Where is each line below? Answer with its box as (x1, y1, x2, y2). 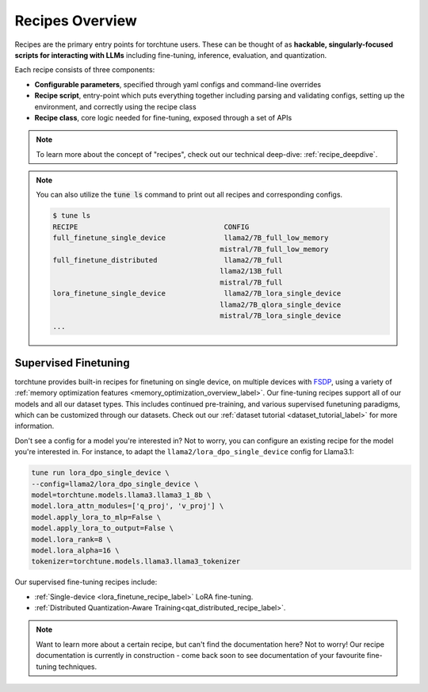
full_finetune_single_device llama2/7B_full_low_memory (52, 234, 329, 243)
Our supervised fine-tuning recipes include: (14, 577, 158, 587)
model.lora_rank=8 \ (31, 535, 111, 544)
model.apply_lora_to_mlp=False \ (31, 512, 162, 522)
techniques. (58, 662, 97, 671)
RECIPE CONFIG (52, 222, 250, 231)
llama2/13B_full (219, 266, 283, 276)
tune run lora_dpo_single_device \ (31, 468, 170, 477)
